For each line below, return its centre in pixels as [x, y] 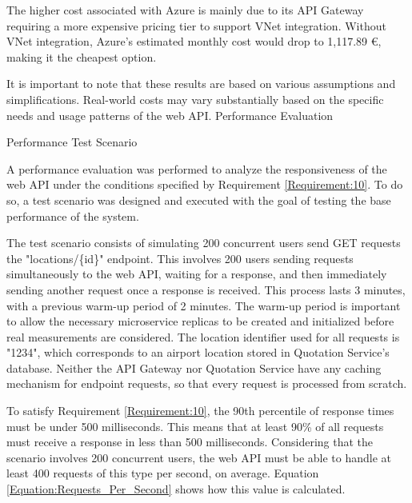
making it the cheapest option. [82, 56]
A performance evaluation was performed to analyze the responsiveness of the [197, 168]
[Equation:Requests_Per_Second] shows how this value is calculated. [176, 489]
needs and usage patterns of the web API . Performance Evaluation [170, 115]
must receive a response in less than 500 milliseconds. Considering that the [190, 442]
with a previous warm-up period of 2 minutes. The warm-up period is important [204, 305]
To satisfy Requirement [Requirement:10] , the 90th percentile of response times [200, 411]
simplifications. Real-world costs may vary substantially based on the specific [195, 99]
